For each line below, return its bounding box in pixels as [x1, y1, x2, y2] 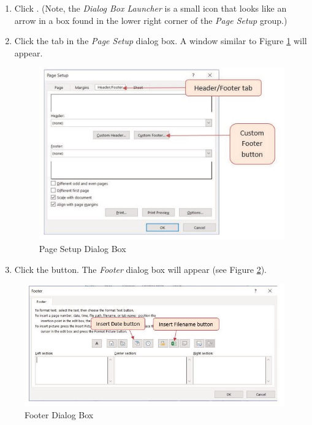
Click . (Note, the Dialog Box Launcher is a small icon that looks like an [14, 2, 287, 14]
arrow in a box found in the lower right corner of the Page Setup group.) [14, 13, 287, 26]
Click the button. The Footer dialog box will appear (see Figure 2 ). [14, 262, 267, 275]
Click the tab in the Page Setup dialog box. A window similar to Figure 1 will [14, 34, 307, 47]
